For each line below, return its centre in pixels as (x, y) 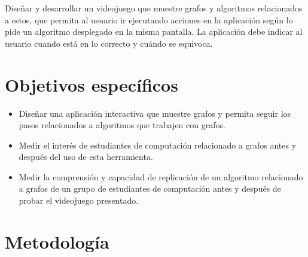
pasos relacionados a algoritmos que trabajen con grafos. (122, 125)
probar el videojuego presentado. (79, 200)
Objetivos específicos (92, 84)
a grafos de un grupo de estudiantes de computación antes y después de (150, 188)
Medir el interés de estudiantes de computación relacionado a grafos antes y (158, 145)
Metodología (57, 241)
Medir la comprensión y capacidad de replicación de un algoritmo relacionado (161, 176)
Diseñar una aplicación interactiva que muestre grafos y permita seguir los (155, 113)
